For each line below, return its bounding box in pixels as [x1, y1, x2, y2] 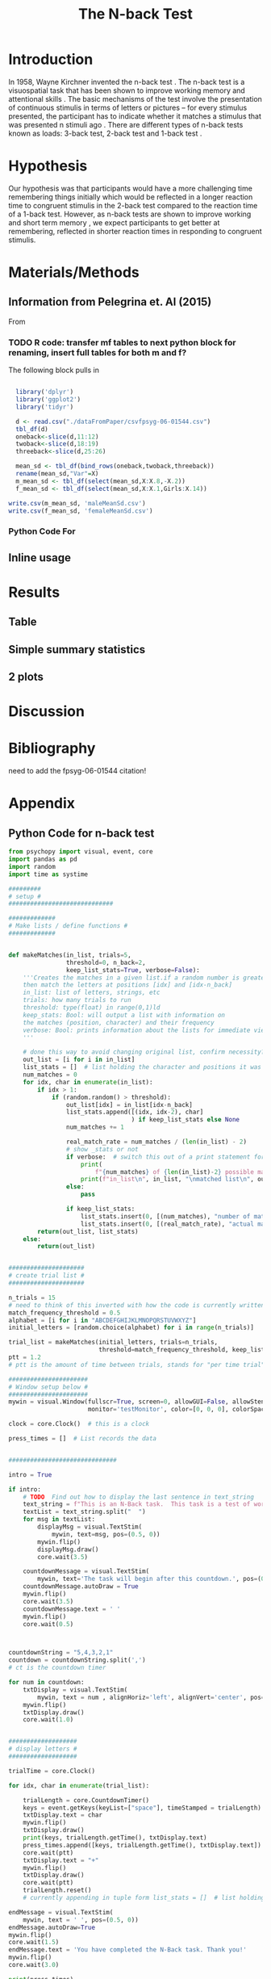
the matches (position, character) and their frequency [23, 1018, 215, 1026]
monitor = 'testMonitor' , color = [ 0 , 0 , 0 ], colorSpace [87, 1406, 269, 1414]
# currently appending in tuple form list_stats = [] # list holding [23, 1894, 265, 1902]
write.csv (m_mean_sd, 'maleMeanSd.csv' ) [8, 499, 147, 507]
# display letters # [8, 1745, 78, 1753]
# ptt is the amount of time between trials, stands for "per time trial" [8, 1361, 265, 1369]
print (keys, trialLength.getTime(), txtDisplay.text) [23, 1834, 207, 1842]
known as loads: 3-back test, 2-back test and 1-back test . [8, 128, 202, 138]
